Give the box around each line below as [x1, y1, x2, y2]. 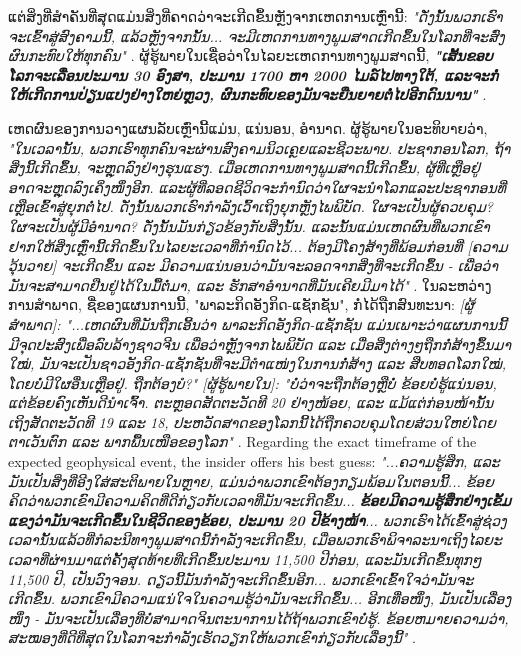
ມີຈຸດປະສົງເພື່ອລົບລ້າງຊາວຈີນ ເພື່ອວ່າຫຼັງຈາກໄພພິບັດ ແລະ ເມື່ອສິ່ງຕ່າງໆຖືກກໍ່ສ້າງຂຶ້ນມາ [8, 333, 511, 354]
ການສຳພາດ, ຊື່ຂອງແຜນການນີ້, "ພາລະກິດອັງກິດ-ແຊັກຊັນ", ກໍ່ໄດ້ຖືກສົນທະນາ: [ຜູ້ [8, 294, 475, 315]
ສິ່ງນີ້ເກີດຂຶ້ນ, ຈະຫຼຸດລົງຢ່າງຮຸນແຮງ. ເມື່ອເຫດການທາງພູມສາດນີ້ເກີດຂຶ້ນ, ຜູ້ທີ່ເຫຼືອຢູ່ [8, 157, 480, 178]
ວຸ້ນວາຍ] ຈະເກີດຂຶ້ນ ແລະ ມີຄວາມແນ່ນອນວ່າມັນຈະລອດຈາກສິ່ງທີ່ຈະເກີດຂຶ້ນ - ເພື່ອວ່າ [8, 255, 498, 276]
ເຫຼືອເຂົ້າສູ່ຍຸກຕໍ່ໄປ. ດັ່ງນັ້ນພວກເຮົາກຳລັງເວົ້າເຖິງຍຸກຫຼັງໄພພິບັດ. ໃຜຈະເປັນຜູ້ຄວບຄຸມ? [8, 196, 493, 217]
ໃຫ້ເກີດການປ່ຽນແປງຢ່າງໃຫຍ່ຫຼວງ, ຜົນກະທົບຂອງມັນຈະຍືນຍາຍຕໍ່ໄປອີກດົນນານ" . [8, 84, 487, 105]
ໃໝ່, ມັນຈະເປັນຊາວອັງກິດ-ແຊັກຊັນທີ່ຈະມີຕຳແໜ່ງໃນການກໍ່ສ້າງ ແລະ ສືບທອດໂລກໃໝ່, [8, 353, 507, 374]
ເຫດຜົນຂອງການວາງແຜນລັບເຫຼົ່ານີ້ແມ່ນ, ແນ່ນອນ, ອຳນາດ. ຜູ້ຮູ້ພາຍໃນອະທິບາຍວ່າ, [8, 117, 488, 138]
